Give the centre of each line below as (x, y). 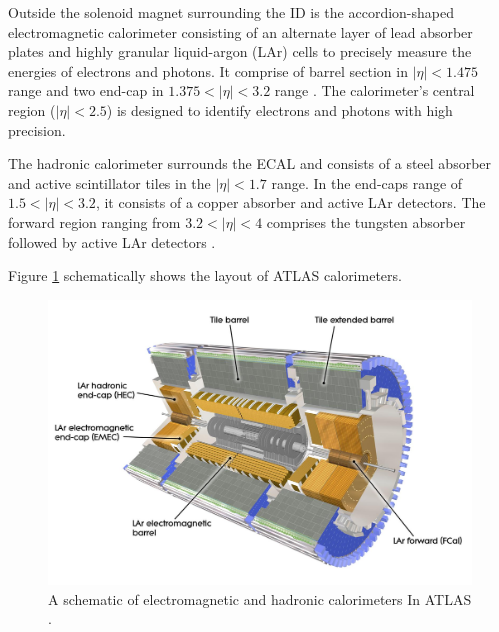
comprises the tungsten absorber (366, 221)
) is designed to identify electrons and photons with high (279, 109)
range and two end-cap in (86, 90)
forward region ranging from (94, 221)
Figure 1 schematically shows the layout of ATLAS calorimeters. (205, 275)
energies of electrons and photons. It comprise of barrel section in (208, 70)
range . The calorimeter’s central (374, 90)
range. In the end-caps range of (367, 182)
